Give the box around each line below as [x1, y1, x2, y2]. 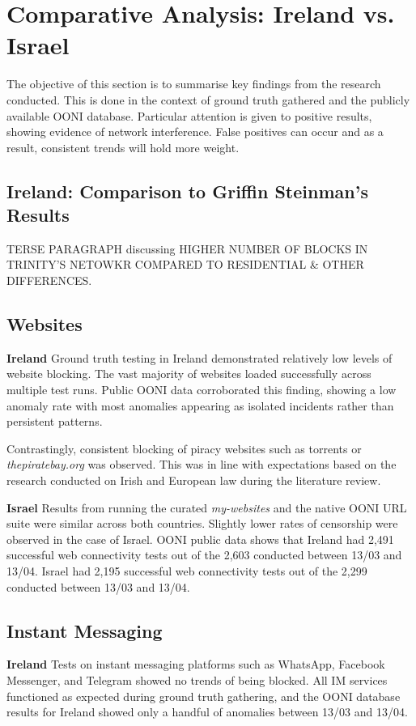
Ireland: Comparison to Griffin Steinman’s [6, 178, 368, 203]
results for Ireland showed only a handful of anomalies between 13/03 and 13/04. [6, 703, 408, 720]
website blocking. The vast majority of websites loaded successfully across [6, 365, 371, 382]
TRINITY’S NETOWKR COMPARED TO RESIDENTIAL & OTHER [6, 256, 364, 273]
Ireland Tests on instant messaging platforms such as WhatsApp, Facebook [6, 656, 385, 673]
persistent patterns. [6, 413, 103, 430]
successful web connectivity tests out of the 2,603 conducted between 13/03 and [6, 546, 402, 563]
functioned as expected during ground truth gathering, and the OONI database [6, 687, 401, 704]
